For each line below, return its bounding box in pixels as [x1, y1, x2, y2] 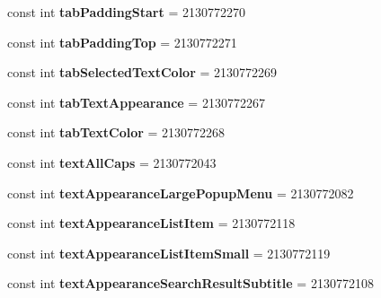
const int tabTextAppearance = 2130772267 [7, 92, 265, 111]
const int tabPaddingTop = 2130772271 [7, 32, 237, 51]
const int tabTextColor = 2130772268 [7, 123, 226, 142]
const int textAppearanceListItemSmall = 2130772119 [7, 243, 331, 262]
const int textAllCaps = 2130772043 [7, 153, 217, 171]
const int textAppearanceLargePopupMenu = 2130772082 [7, 183, 354, 202]
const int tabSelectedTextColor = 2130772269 [7, 63, 278, 82]
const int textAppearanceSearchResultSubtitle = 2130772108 [7, 274, 374, 293]
